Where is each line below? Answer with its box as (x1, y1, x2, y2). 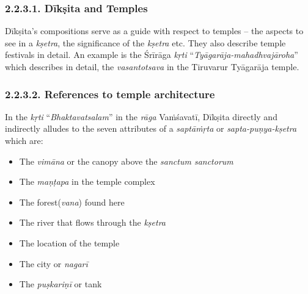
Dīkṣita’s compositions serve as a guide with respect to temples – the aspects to (5, 24, 304, 37)
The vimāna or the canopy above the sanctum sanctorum (19, 154, 233, 167)
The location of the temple (19, 236, 120, 249)
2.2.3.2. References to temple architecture (5, 86, 215, 101)
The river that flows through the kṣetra (19, 216, 166, 229)
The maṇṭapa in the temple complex (19, 175, 155, 188)
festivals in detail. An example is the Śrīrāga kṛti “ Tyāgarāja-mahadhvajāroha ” (5, 48, 298, 61)
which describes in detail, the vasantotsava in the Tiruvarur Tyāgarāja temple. (5, 60, 299, 73)
